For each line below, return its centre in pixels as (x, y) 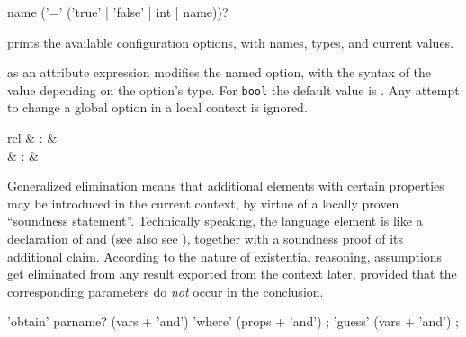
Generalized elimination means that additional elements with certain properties (226, 186)
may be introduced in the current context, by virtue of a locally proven (203, 203)
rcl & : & (32, 138)
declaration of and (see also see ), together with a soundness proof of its (206, 238)
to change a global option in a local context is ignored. (157, 107)
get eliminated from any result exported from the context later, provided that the (232, 274)
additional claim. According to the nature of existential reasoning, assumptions (225, 256)
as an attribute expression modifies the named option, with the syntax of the (220, 72)
